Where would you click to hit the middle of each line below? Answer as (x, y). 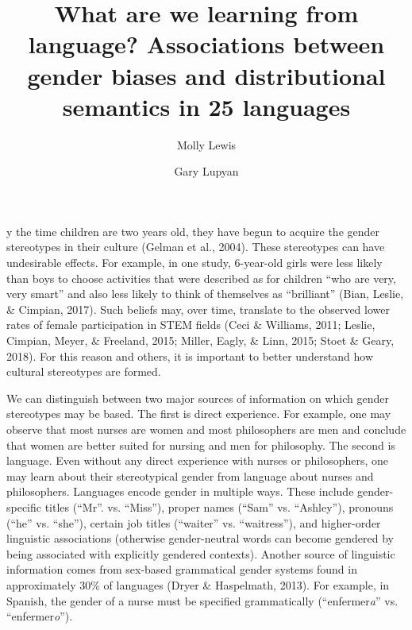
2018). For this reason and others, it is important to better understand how (190, 356)
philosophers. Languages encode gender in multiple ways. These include (180, 491)
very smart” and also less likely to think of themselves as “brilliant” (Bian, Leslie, (205, 294)
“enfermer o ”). (40, 616)
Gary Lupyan (206, 171)
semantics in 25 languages (206, 106)
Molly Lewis (206, 144)
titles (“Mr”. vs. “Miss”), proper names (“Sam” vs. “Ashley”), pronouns (219, 506)
